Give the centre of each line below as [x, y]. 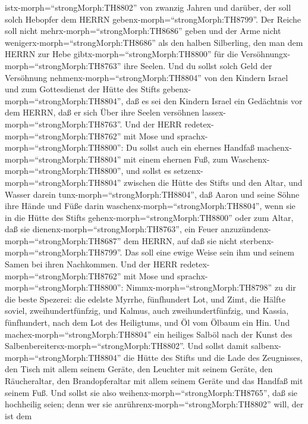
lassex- [214, 112]
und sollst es [149, 171]
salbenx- [266, 346]
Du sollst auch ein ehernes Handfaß [190, 147]
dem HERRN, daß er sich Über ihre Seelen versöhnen [102, 112]
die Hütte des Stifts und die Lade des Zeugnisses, [213, 357]
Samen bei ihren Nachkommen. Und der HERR [91, 264]
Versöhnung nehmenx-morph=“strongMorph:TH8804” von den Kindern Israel [147, 77]
